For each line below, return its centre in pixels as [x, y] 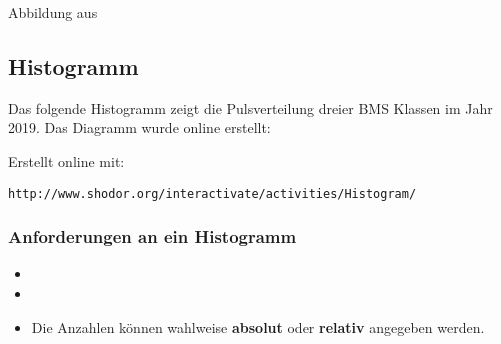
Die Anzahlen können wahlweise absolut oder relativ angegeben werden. [258, 326]
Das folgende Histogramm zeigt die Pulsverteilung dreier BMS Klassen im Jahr [250, 107]
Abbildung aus [53, 12]
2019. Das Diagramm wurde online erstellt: [139, 127]
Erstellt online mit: [66, 160]
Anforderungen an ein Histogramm [152, 236]
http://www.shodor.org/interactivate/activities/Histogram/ [212, 193]
